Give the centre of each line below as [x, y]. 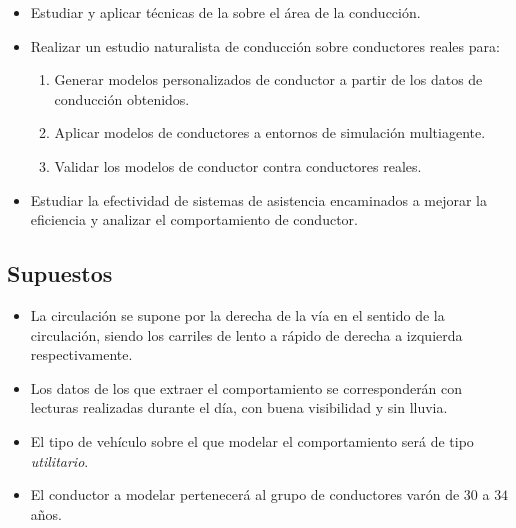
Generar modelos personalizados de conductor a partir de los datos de [268, 79]
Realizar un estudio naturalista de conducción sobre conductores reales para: [265, 45]
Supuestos [60, 273]
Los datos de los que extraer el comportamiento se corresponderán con [246, 387]
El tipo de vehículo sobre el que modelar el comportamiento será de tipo [252, 440]
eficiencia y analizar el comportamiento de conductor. [194, 219]
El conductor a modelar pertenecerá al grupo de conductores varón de [245, 494]
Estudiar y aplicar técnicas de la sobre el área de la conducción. [225, 12]
